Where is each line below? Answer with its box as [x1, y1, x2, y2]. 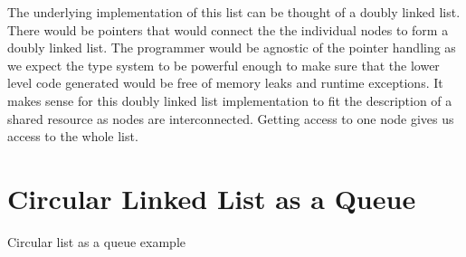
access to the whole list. [7, 127, 138, 146]
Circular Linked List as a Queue [7, 179, 416, 216]
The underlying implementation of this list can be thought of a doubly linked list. [7, 3, 461, 21]
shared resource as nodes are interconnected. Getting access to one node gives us [7, 109, 454, 128]
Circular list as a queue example [7, 232, 185, 251]
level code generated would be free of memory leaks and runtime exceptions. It [7, 73, 443, 92]
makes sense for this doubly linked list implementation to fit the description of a [7, 90, 452, 109]
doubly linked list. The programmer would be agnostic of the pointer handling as [7, 38, 456, 57]
